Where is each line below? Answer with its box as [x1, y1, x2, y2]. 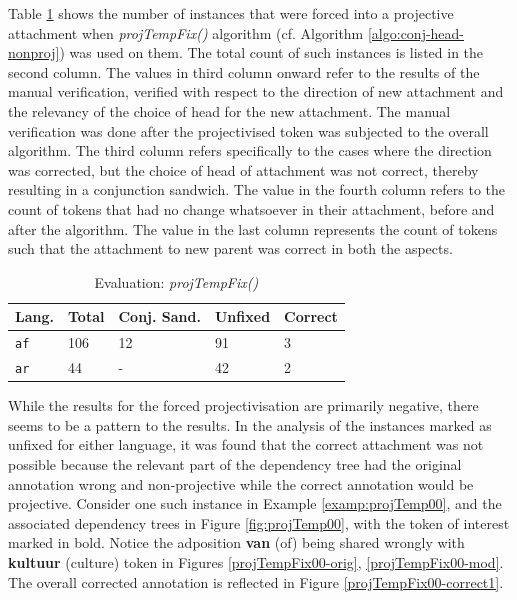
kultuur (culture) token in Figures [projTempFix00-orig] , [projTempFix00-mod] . [8, 551, 504, 572]
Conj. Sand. [118, 306, 201, 327]
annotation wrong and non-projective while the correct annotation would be [8, 473, 474, 494]
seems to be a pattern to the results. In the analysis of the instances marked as [8, 414, 492, 435]
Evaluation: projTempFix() [94, 271, 259, 292]
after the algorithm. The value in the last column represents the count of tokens [8, 218, 498, 239]
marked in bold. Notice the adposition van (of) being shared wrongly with [8, 532, 465, 553]
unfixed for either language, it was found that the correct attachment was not [8, 434, 484, 455]
